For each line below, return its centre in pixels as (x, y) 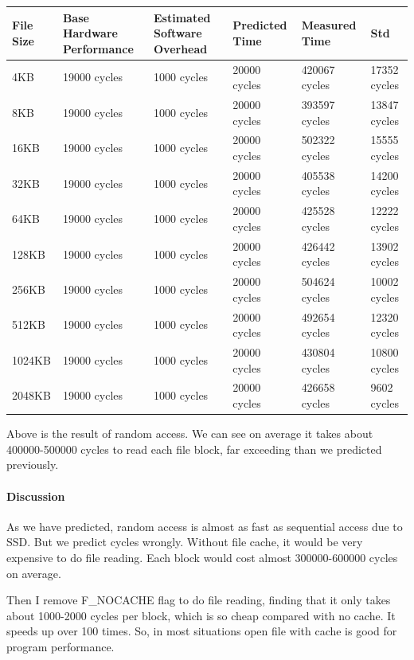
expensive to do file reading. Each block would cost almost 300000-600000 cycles (202, 557)
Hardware (90, 33)
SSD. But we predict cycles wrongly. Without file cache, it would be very (185, 542)
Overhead (181, 48)
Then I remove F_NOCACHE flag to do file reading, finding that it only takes (199, 600)
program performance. (61, 646)
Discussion (36, 496)
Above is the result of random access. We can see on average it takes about (190, 433)
